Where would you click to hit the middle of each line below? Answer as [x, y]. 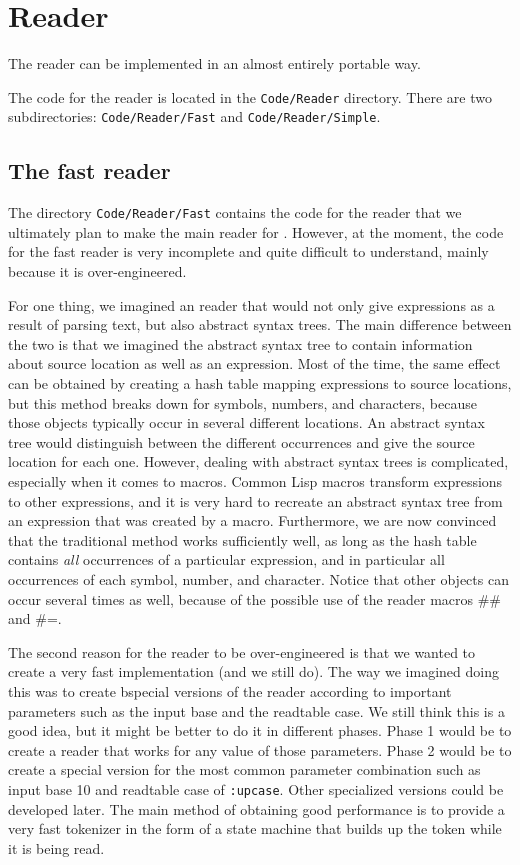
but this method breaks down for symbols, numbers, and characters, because [242, 402]
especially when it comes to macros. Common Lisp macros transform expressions [255, 481]
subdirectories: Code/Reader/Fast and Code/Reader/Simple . [194, 116]
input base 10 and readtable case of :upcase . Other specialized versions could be [256, 788]
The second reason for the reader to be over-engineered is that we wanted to [242, 651]
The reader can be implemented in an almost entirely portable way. [214, 63]
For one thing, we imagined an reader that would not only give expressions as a [251, 304]
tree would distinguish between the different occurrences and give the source [241, 441]
